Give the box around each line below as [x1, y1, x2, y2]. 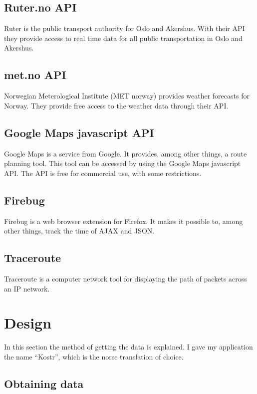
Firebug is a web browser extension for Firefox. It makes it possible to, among [4, 215, 243, 226]
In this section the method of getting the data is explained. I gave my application [4, 341, 253, 352]
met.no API [4, 67, 66, 82]
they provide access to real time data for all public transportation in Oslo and [4, 32, 243, 43]
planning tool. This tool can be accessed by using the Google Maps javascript [4, 158, 241, 168]
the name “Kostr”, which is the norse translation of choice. [4, 351, 184, 361]
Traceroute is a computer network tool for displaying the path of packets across [4, 273, 247, 283]
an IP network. [4, 283, 50, 293]
